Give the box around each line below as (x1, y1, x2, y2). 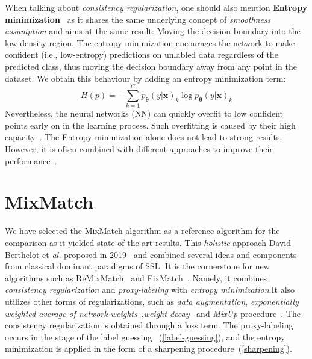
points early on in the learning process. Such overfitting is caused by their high (5, 118, 296, 131)
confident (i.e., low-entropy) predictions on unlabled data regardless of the (5, 48, 278, 61)
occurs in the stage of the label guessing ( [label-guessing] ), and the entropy (5, 330, 285, 343)
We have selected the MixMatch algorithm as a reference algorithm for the (5, 224, 280, 237)
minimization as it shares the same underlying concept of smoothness (5, 13, 271, 25)
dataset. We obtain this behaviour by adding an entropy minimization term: (5, 72, 286, 84)
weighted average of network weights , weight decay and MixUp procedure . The (5, 307, 301, 319)
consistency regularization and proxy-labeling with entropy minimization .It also (5, 283, 295, 296)
